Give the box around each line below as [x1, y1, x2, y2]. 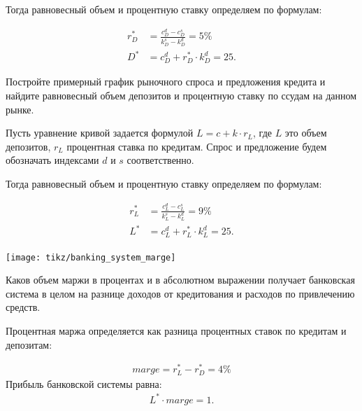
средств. [6, 300, 41, 314]
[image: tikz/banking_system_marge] [6, 252, 176, 263]
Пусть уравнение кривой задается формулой [6, 125, 194, 140]
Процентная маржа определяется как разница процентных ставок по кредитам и [6, 323, 347, 337]
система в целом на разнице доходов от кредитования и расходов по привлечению [6, 286, 355, 300]
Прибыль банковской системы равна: [6, 376, 162, 391]
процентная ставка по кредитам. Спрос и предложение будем [66, 139, 327, 153]
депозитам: [6, 337, 52, 351]
